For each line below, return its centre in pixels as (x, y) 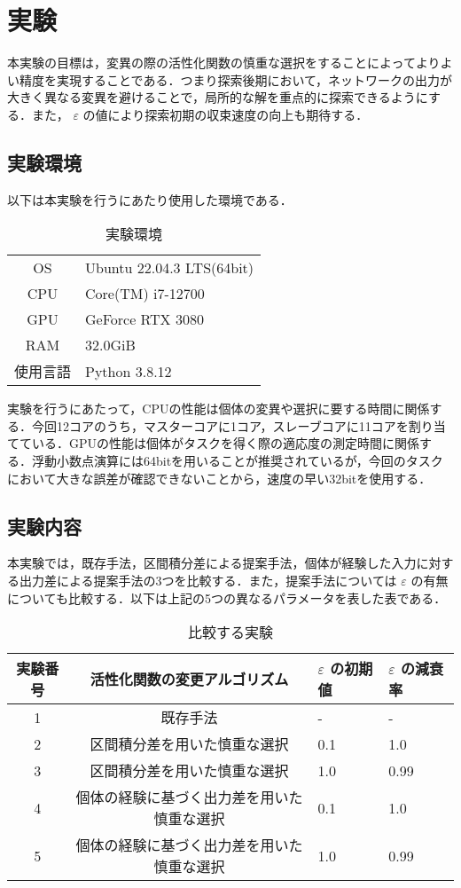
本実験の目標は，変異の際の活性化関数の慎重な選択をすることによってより (224, 63)
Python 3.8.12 (129, 371)
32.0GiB (110, 345)
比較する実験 (230, 633)
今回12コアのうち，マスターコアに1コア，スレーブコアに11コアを (220, 425)
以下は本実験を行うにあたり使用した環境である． (150, 199)
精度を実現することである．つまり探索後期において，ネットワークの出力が (236, 79)
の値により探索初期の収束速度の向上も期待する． (226, 114)
